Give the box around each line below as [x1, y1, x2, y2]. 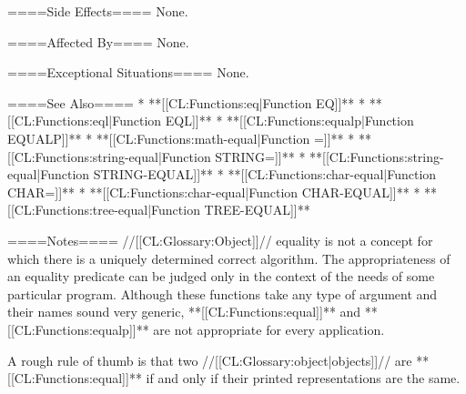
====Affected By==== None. [7, 32, 189, 51]
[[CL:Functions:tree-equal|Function [7, 200, 200, 219]
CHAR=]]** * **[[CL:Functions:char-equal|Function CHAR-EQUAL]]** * [7, 182, 420, 201]
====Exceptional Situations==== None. [7, 63, 249, 82]
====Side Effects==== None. [7, 2, 188, 20]
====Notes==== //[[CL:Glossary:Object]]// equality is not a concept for [7, 230, 433, 249]
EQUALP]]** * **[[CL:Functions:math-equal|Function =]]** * [7, 128, 355, 147]
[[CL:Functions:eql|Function [7, 111, 162, 130]
